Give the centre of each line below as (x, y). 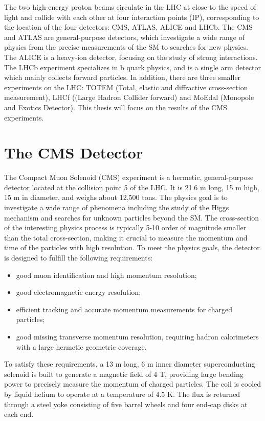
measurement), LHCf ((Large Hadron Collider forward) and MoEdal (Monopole (129, 97)
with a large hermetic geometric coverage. (81, 346)
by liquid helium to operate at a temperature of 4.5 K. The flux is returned (122, 394)
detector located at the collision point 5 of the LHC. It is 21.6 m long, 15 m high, (132, 187)
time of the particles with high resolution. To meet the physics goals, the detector (132, 247)
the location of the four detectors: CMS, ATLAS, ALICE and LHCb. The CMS (128, 27)
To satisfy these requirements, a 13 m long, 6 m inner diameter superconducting (130, 364)
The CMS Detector (74, 153)
